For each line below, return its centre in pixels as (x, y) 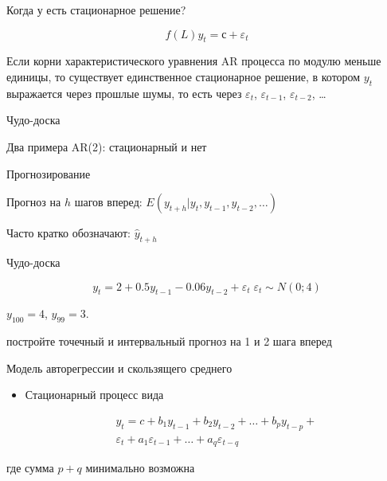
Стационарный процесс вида (94, 395)
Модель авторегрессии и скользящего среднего (119, 368)
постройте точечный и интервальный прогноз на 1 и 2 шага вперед (169, 341)
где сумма (30, 468)
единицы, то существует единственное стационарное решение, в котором (184, 76)
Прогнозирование (49, 173)
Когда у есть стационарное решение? (96, 10)
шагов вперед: (108, 202)
